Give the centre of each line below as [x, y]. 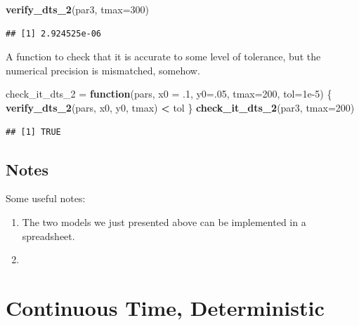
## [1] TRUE [33, 132]
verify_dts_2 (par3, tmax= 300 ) [78, 9]
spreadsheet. [48, 236]
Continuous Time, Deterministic [165, 307]
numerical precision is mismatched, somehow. [103, 70]
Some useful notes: [46, 198]
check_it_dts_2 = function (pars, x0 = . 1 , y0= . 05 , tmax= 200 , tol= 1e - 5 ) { [169, 94]
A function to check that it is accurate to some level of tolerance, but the [163, 57]
